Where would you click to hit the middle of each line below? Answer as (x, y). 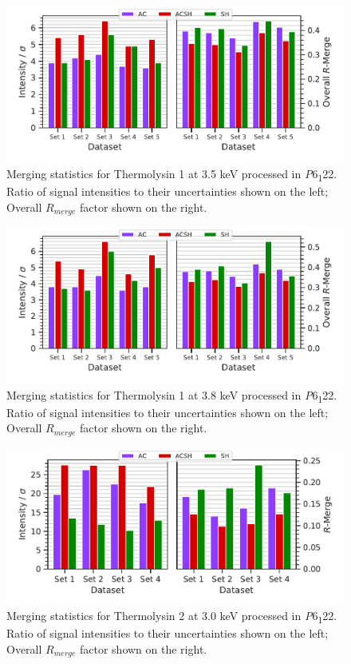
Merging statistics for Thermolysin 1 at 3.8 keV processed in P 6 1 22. (172, 396)
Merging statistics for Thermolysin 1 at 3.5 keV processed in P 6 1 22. (172, 175)
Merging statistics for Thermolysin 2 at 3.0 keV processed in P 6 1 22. (172, 616)
